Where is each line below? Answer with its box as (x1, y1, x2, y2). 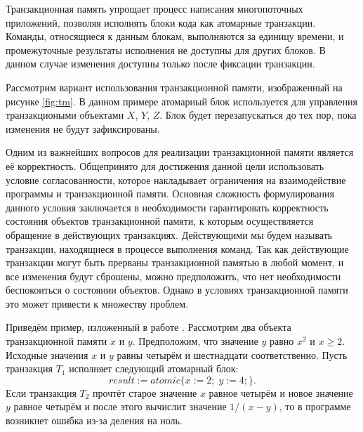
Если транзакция (6, 385, 77, 400)
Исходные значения (6, 347, 88, 362)
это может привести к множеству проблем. (6, 296, 189, 310)
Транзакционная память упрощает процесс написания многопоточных (6, 1, 303, 15)
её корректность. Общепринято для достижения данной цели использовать (6, 158, 324, 173)
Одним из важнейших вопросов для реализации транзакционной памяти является (6, 145, 354, 159)
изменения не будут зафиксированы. (6, 121, 160, 136)
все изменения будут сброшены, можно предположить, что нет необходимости (6, 268, 341, 283)
